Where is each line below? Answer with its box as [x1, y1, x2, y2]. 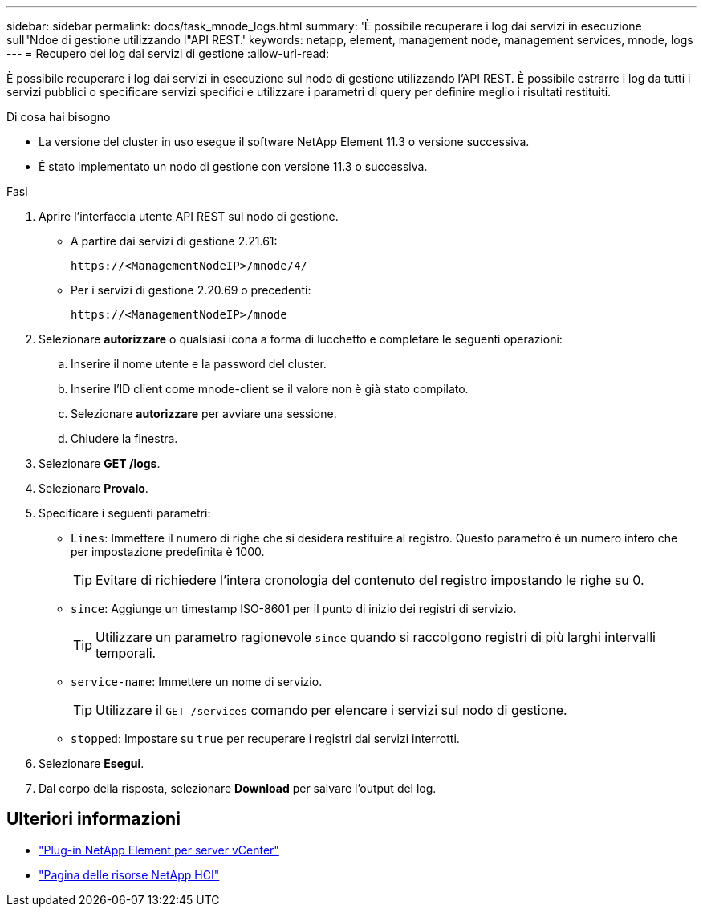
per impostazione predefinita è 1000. [71, 545, 265, 558]
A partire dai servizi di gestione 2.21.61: [71, 234, 278, 248]
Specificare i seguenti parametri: [39, 506, 211, 520]
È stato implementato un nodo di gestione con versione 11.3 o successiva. [39, 160, 428, 173]
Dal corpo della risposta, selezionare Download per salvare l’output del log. [39, 781, 437, 795]
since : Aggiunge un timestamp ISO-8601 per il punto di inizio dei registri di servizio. [71, 602, 517, 615]
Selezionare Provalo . [39, 481, 148, 495]
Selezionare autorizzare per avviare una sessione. [71, 407, 337, 420]
